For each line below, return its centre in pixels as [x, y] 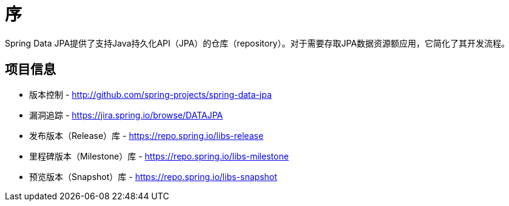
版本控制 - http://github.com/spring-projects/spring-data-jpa [150, 94]
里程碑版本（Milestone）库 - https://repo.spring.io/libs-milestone [159, 156]
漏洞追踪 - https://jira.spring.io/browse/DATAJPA [126, 115]
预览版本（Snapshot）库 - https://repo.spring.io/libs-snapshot [153, 176]
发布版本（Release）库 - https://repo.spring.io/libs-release [147, 135]
